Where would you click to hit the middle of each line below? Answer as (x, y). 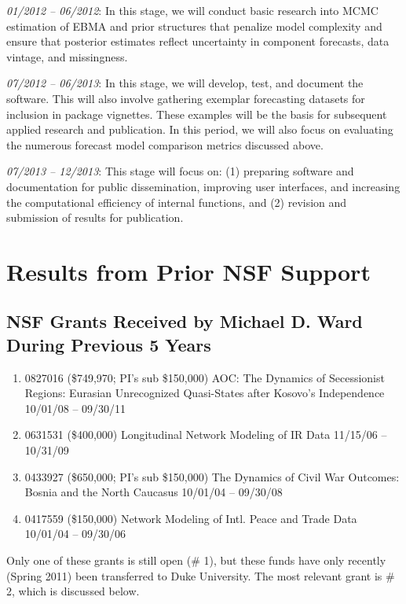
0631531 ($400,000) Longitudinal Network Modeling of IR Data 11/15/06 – (206, 435)
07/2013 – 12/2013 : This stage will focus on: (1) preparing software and (180, 171)
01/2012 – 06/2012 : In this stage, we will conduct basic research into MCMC (192, 10)
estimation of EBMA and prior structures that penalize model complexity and (194, 26)
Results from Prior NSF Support (188, 271)
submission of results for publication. (95, 217)
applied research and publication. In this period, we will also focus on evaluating (200, 129)
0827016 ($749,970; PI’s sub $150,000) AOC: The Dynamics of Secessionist (205, 377)
